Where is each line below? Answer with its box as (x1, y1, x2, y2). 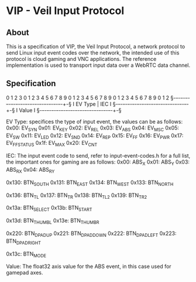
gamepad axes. (6, 269, 43, 276)
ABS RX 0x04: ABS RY (6, 166, 55, 174)
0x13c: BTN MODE (6, 250, 47, 259)
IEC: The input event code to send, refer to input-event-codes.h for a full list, (6, 152, 191, 159)
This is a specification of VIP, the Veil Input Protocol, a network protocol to (6, 43, 185, 50)
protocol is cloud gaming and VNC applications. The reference (6, 56, 157, 62)
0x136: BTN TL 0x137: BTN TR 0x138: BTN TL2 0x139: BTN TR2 (6, 192, 147, 200)
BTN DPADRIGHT (6, 237, 41, 246)
